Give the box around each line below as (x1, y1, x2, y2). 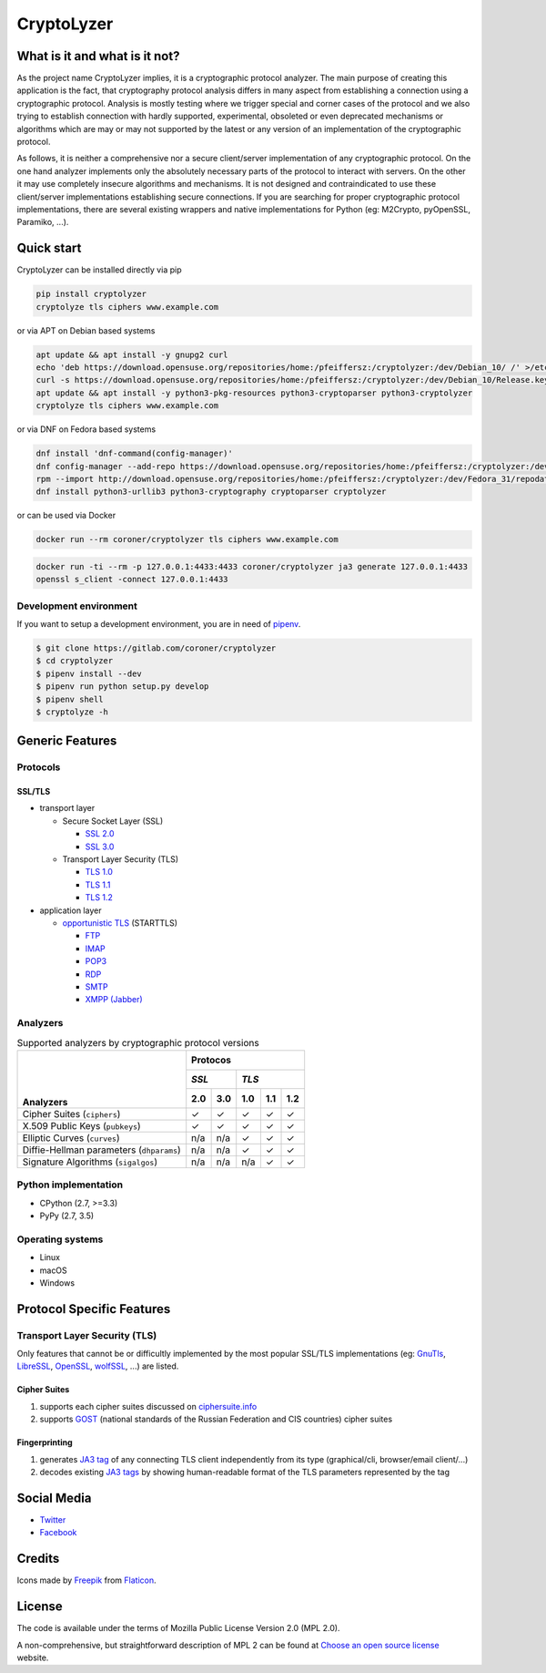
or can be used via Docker (16, 510, 116, 521)
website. (16, 1652, 49, 1663)
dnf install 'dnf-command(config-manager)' (35, 448, 234, 459)
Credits (16, 1551, 60, 1566)
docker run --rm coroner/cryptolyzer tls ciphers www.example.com (35, 534, 339, 545)
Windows (39, 1277, 76, 1288)
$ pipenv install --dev (35, 668, 143, 679)
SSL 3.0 (85, 841, 115, 852)
